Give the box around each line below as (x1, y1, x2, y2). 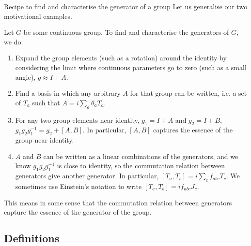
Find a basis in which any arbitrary (15, 88, 121, 98)
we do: (4, 36, 23, 46)
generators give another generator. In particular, (15, 171, 159, 181)
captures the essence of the (153, 125, 233, 135)
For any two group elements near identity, (15, 115, 140, 125)
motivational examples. (4, 11, 72, 21)
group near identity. (15, 135, 74, 145)
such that (32, 97, 60, 107)
